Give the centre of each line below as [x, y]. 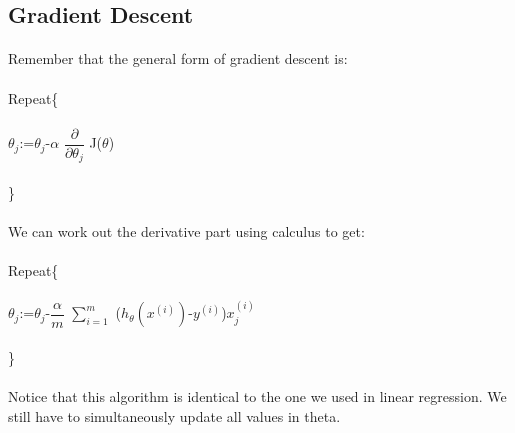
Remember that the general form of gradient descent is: [178, 58]
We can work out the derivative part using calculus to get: [186, 231]
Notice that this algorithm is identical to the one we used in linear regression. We [257, 396]
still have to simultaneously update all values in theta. [174, 415]
